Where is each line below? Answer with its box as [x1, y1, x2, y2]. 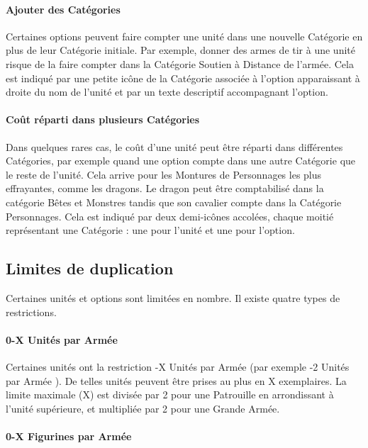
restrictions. [6, 304, 57, 319]
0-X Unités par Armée [6, 332, 118, 347]
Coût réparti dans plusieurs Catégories [6, 112, 200, 127]
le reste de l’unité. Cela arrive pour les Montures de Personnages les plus [6, 167, 322, 181]
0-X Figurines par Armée [6, 428, 132, 443]
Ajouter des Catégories [6, 1, 121, 16]
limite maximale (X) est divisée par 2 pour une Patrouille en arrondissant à [6, 387, 334, 402]
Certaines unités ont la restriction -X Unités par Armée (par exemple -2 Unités [6, 359, 350, 374]
